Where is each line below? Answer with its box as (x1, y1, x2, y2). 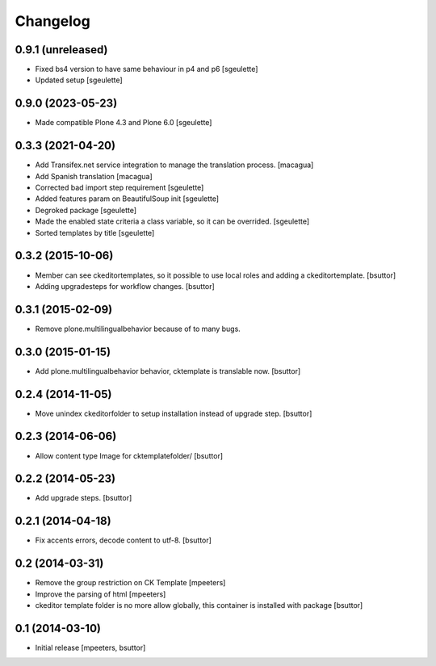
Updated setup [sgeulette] (35, 75, 123, 85)
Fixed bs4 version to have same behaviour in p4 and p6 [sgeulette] (35, 65, 258, 74)
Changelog (15, 12, 90, 30)
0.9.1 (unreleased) (15, 43, 108, 57)
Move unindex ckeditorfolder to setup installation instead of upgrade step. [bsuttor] (35, 408, 312, 418)
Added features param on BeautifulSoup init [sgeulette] (35, 194, 220, 203)
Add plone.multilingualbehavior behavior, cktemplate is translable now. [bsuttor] (35, 366, 301, 375)
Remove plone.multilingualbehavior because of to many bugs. (35, 324, 241, 333)
